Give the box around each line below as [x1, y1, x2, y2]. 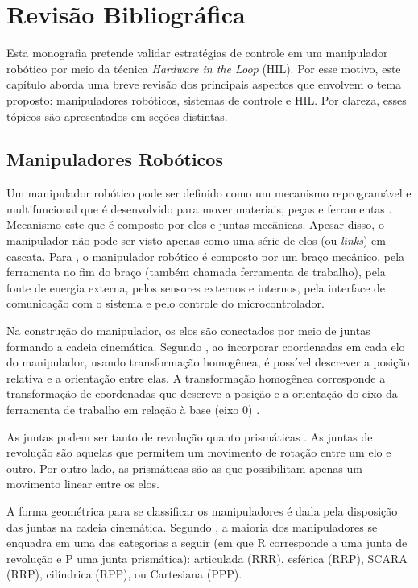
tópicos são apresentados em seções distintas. [6, 107, 228, 124]
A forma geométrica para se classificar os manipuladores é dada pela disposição [6, 502, 398, 519]
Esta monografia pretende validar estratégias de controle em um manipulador [6, 44, 388, 61]
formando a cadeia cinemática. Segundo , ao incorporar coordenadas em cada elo [6, 337, 405, 354]
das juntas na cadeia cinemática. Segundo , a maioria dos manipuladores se [6, 518, 378, 535]
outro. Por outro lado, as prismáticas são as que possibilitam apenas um [6, 459, 362, 476]
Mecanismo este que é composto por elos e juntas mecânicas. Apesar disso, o [6, 216, 384, 233]
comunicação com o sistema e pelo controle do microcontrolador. [6, 295, 325, 312]
